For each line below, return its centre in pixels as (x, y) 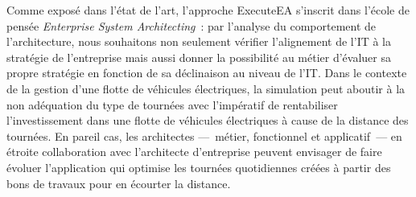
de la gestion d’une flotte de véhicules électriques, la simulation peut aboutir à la (206, 88)
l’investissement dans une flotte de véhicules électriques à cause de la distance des (208, 120)
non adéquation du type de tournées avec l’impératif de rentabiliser (172, 104)
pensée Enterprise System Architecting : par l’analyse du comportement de (192, 25)
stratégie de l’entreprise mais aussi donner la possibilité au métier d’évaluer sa (199, 57)
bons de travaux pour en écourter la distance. (119, 183)
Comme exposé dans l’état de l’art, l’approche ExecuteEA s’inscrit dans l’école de (208, 10)
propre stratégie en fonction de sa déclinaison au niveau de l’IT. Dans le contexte (207, 73)
